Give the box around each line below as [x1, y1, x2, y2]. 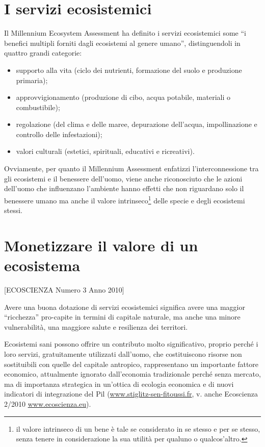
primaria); [16, 74, 48, 85]
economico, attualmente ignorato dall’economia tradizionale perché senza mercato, [4, 369, 261, 379]
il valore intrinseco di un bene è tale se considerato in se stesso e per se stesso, [16, 423, 260, 434]
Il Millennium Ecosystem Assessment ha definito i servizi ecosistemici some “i [4, 28, 246, 38]
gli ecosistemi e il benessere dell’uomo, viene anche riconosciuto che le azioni [4, 173, 243, 183]
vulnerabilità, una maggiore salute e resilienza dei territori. [4, 321, 188, 332]
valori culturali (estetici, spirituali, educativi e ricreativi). [16, 146, 195, 156]
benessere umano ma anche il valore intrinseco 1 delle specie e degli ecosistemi [4, 193, 245, 205]
